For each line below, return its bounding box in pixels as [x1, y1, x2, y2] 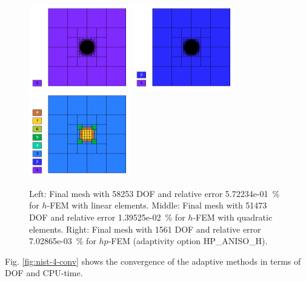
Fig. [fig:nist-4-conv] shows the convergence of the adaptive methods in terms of [5, 254, 301, 267]
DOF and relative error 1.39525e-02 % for [29, 211, 185, 224]
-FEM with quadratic [193, 211, 273, 224]
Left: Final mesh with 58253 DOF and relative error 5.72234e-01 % [29, 187, 280, 199]
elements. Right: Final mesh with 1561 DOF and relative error [29, 222, 261, 235]
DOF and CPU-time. [5, 266, 83, 279]
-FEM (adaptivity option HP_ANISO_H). [108, 234, 268, 247]
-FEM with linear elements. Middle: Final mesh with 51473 [47, 199, 267, 212]
